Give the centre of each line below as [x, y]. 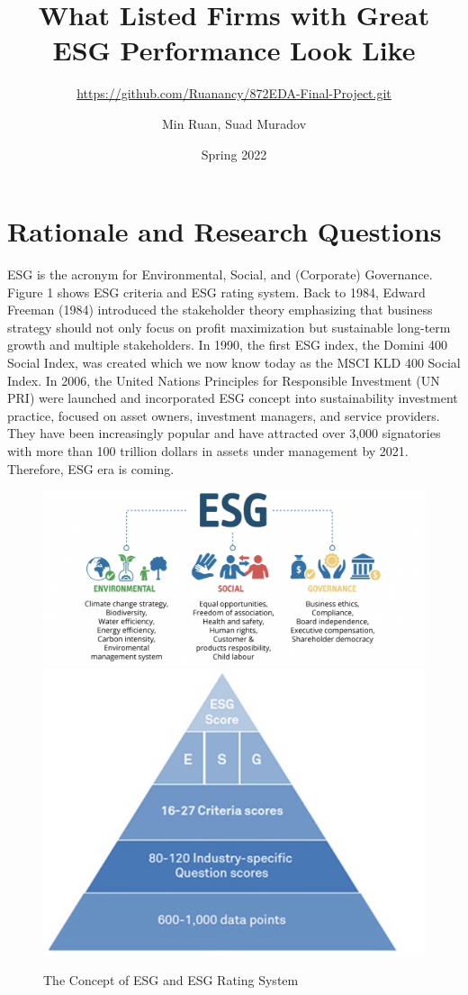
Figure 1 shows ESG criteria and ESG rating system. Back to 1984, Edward [216, 292]
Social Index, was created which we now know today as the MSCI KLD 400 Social [234, 362]
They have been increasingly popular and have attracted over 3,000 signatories [224, 433]
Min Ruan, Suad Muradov [234, 123]
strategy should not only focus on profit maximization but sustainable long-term [229, 327]
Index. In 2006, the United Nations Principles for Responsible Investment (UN [224, 380]
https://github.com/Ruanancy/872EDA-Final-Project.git [234, 93]
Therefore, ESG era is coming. [91, 468]
